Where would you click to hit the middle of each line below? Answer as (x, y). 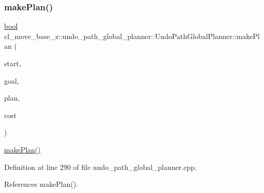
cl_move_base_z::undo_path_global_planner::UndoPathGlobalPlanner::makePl (132, 36)
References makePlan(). (41, 184)
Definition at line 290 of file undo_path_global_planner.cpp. (100, 167)
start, (13, 63)
